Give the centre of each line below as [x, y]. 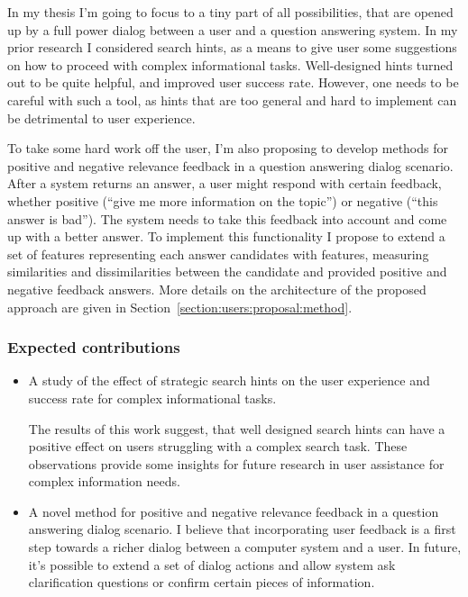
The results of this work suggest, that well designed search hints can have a [237, 428]
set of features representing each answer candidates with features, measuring [218, 253]
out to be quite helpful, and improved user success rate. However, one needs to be [233, 82]
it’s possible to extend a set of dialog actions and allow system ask [212, 564]
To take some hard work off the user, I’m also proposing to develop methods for [228, 148]
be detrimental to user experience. [101, 118]
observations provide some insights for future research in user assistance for [236, 463]
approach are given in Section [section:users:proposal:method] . [180, 307]
